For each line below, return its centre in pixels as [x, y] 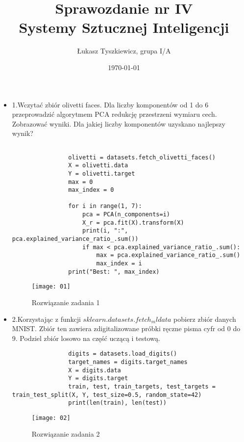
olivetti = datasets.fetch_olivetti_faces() [142, 157]
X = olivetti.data [98, 166]
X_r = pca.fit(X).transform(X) [133, 222]
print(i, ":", [105, 231]
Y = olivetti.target [102, 173]
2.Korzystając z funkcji [46, 319]
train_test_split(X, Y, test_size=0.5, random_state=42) [107, 395]
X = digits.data [95, 370]
